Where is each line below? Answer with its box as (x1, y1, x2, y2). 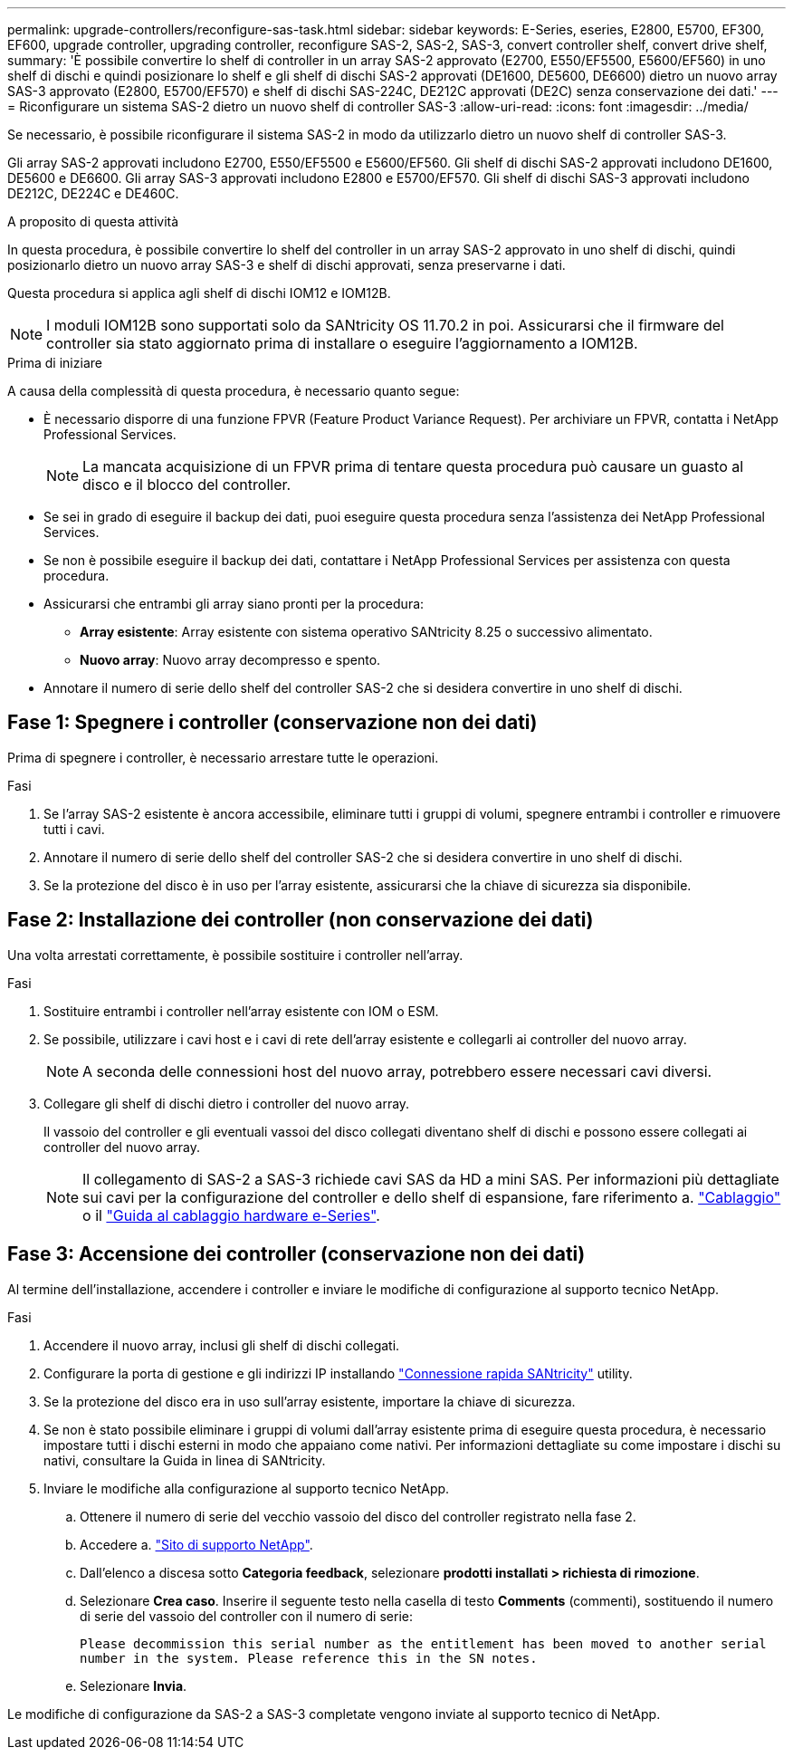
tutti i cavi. (43, 821, 105, 837)
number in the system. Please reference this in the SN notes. (80, 1650, 538, 1666)
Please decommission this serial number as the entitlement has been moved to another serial (80, 1636, 767, 1651)
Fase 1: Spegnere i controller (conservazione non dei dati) (7, 711, 538, 734)
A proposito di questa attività (7, 214, 179, 229)
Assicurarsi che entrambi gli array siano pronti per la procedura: (43, 596, 425, 611)
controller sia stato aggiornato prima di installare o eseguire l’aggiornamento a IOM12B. (46, 334, 638, 352)
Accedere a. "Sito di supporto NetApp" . (80, 1536, 313, 1552)
